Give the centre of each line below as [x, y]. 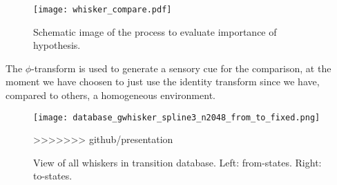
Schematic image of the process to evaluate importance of [155, 31]
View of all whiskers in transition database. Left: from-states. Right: [177, 162]
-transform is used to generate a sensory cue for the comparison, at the [181, 68]
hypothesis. [57, 45]
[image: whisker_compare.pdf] [103, 10]
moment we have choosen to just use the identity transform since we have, [163, 81]
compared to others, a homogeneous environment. [110, 95]
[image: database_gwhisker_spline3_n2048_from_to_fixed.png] [177, 117]
